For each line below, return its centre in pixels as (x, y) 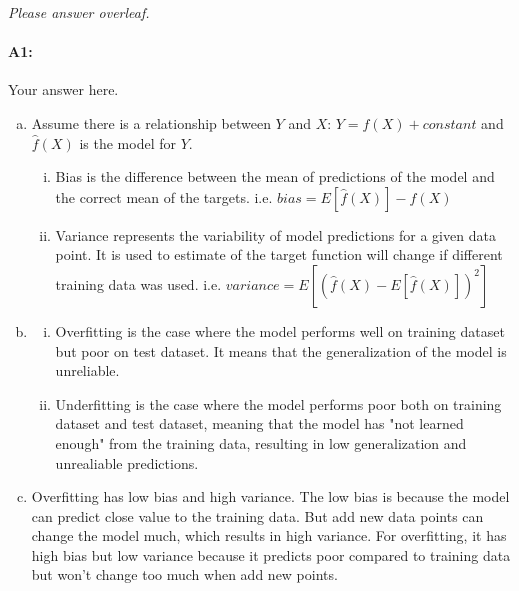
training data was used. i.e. (138, 283)
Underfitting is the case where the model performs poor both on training (278, 403)
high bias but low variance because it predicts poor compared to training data (271, 554)
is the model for (127, 142)
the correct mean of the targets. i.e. (164, 196)
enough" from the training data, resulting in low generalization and (261, 442)
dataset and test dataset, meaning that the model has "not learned (259, 423)
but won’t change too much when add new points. (184, 574)
